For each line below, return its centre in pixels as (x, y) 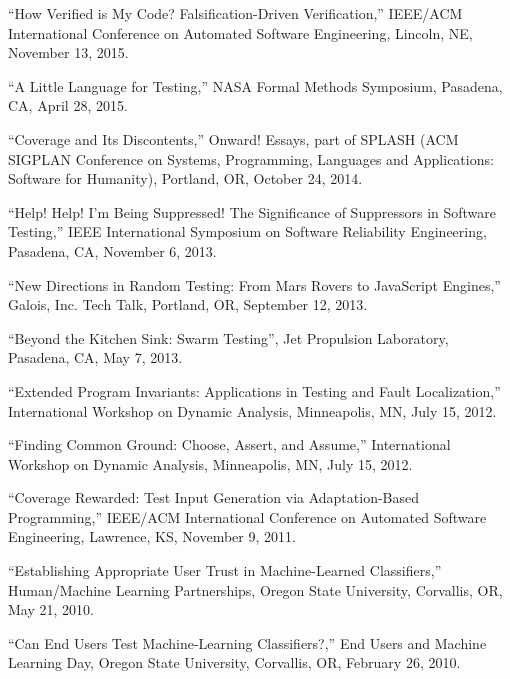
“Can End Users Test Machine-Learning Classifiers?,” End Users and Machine (247, 642)
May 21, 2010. (51, 609)
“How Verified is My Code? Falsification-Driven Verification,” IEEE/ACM (235, 13)
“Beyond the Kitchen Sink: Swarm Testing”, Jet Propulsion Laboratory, (228, 337)
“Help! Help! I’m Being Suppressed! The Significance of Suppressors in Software (252, 211)
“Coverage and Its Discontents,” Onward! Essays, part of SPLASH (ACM (233, 138)
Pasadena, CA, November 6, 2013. (112, 250)
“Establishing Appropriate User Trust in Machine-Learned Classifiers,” (225, 570)
